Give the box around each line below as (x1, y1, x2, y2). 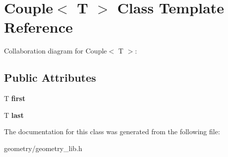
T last (4, 109, 24, 120)
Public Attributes (4, 70, 96, 85)
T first (4, 93, 25, 104)
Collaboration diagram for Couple (4, 46, 107, 56)
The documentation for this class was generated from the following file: (4, 126, 220, 137)
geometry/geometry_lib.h (4, 143, 82, 153)
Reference (4, 17, 73, 37)
